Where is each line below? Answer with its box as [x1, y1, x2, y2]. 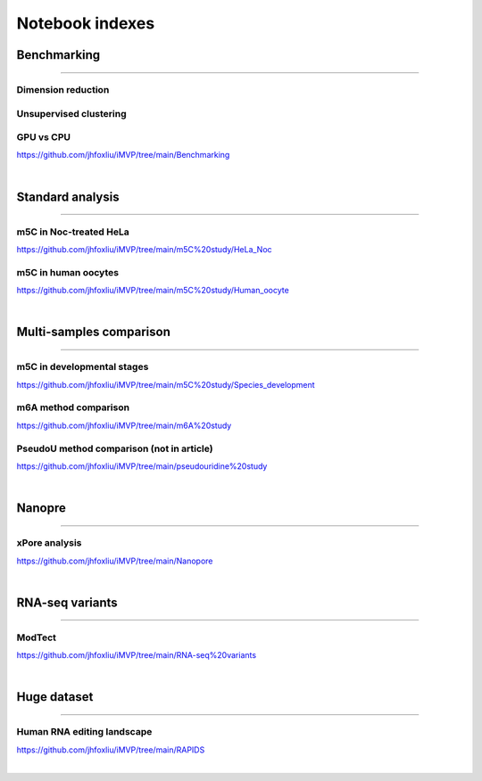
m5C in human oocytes [16, 266, 120, 278]
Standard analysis [16, 189, 120, 204]
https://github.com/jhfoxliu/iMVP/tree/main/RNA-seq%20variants [16, 650, 257, 661]
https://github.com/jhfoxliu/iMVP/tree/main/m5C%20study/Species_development [16, 379, 316, 390]
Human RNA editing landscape [16, 726, 153, 738]
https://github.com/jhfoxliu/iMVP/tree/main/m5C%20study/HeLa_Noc [16, 243, 272, 254]
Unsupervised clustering [16, 107, 127, 119]
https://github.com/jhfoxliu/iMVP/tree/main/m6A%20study [16, 420, 232, 431]
